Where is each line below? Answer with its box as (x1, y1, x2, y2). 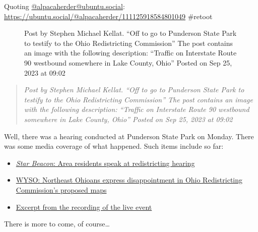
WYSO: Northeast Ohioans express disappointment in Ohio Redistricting (16, 175, 242, 185)
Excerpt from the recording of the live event (16, 201, 152, 212)
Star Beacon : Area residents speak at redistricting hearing (16, 157, 195, 168)
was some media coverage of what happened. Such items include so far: (4, 141, 224, 151)
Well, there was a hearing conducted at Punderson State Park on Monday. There (4, 131, 254, 141)
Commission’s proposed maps (16, 184, 107, 195)
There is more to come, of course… (4, 218, 110, 229)
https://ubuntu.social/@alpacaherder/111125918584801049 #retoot (4, 11, 213, 21)
